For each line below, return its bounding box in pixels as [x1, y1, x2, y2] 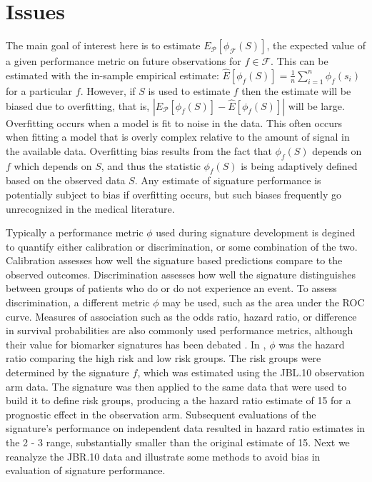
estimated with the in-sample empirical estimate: [6, 67, 219, 82]
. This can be [271, 54, 328, 69]
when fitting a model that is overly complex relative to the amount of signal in [6, 129, 350, 144]
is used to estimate [148, 83, 231, 98]
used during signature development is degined [156, 225, 356, 240]
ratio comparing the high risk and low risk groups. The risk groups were [6, 351, 321, 366]
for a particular [6, 83, 73, 98]
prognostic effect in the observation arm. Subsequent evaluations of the [6, 406, 316, 421]
